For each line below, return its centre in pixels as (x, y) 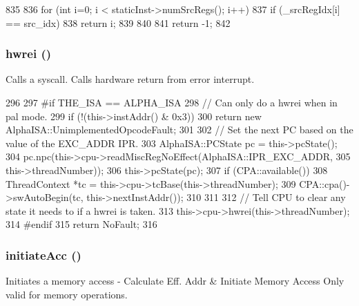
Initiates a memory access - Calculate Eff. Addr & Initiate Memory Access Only (175, 281)
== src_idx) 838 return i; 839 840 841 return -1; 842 (118, 22)
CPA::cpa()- (324, 183)
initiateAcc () (43, 255)
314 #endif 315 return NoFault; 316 (81, 224)
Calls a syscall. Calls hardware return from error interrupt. (130, 79)
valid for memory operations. (67, 294)
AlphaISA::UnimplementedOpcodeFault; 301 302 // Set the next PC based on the (179, 130)
